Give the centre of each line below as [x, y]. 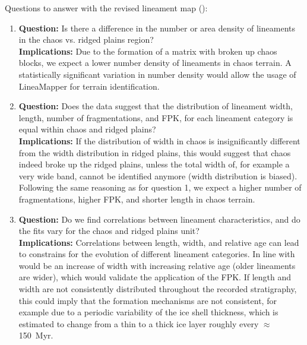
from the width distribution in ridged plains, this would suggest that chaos [155, 152]
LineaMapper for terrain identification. [89, 86]
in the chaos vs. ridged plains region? [86, 39]
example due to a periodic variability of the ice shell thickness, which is [148, 312]
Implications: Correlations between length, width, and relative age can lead [159, 242]
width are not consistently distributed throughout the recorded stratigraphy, [158, 289]
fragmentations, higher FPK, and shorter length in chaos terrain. [137, 199]
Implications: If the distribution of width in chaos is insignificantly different [159, 140]
